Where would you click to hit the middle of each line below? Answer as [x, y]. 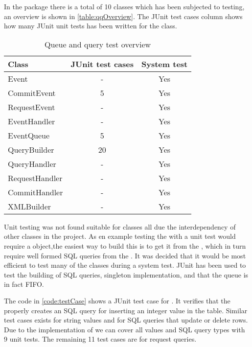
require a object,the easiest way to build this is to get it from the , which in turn [125, 245]
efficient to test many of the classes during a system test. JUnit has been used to [125, 265]
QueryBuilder [31, 149]
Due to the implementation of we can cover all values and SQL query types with [125, 329]
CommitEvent [32, 93]
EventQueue [29, 135]
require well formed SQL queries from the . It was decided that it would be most [125, 255]
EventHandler [32, 121]
